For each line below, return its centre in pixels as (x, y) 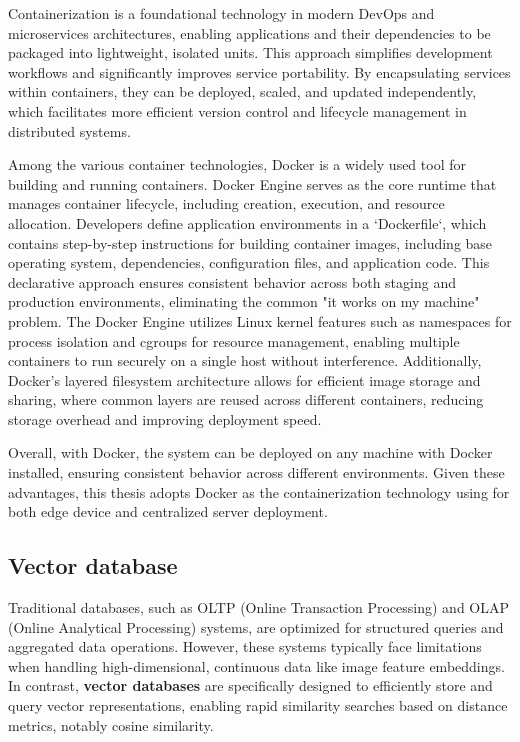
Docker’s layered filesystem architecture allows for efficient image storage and (244, 379)
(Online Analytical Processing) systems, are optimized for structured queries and (256, 626)
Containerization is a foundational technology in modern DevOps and (221, 13)
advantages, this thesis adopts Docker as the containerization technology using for (259, 491)
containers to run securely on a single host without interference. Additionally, (245, 360)
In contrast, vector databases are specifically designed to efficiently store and (250, 685)
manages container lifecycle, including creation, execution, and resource (226, 203)
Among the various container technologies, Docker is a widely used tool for (237, 164)
